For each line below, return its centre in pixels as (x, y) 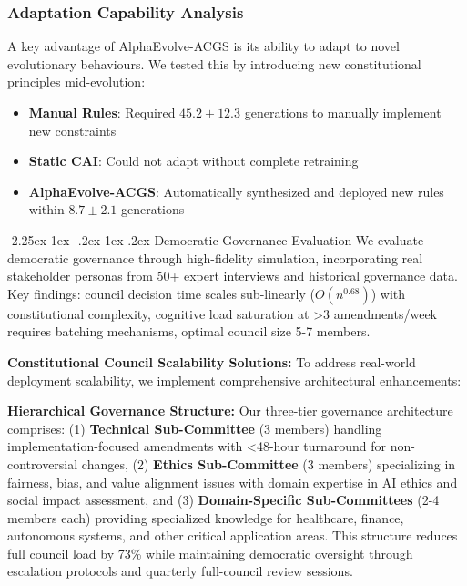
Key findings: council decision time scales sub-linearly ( (161, 293)
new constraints (72, 130)
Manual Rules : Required (102, 112)
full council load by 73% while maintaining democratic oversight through (210, 553)
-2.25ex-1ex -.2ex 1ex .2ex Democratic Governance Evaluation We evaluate (216, 239)
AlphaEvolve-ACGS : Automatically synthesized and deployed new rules (236, 191)
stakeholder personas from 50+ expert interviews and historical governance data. (233, 276)
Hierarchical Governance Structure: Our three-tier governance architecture (230, 411)
